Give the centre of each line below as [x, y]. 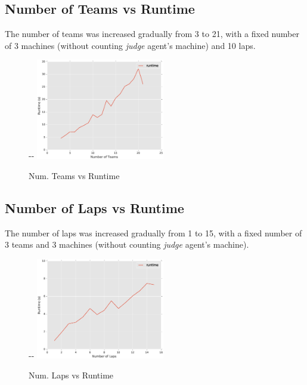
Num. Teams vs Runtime [74, 176]
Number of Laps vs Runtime [94, 208]
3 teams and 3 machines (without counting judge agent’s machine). [127, 244]
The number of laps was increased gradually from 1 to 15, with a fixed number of [153, 232]
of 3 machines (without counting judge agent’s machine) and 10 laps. [130, 45]
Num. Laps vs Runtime [71, 375]
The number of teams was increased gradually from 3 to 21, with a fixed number [152, 34]
